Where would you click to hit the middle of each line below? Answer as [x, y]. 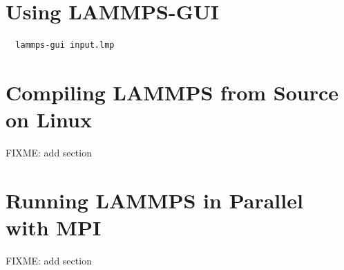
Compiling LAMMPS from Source [172, 92]
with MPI [54, 227]
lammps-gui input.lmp [65, 45]
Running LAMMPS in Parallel [154, 200]
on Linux [49, 119]
